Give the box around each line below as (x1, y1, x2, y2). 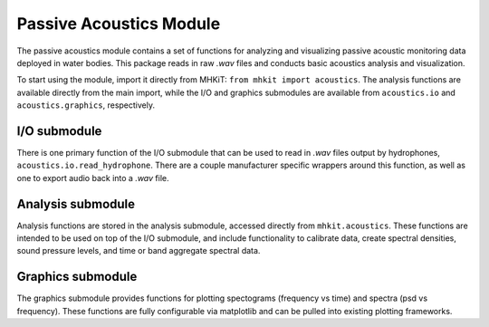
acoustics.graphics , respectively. (16, 100, 156, 111)
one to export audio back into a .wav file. (16, 172, 169, 183)
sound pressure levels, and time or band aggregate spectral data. (16, 245, 261, 256)
